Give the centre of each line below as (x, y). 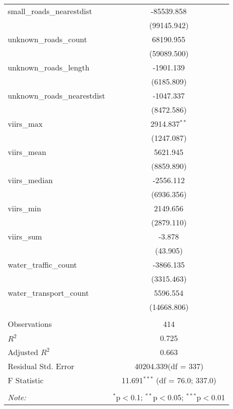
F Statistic (26, 380)
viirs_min (25, 208)
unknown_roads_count (48, 39)
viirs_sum (25, 236)
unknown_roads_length (49, 67)
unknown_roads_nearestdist (57, 95)
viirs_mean (27, 152)
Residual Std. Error (41, 366)
